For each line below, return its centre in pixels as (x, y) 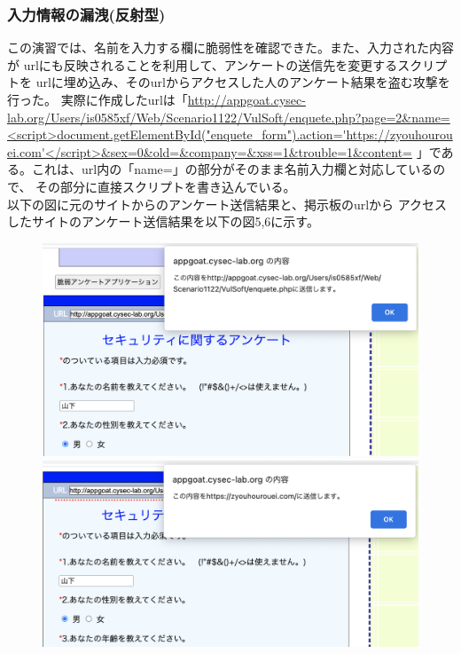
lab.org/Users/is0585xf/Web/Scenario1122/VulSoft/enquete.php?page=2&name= (229, 117)
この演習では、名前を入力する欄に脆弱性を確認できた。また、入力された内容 (230, 47)
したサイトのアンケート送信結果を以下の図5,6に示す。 (163, 221)
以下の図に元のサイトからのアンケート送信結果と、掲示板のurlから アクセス (227, 204)
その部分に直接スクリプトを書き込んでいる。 (166, 186)
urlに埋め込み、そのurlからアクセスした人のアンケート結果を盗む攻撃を (243, 82)
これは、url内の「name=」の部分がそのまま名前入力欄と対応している (232, 169)
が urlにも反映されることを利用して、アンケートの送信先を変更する (203, 64)
